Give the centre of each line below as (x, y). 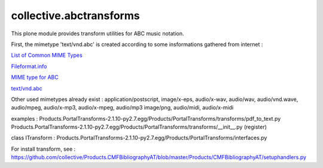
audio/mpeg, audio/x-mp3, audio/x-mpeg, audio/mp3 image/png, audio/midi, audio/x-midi (122, 108)
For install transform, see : (43, 149)
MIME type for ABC (35, 77)
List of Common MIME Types (47, 55)
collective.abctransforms (75, 16)
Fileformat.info (29, 66)
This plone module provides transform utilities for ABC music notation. (97, 33)
